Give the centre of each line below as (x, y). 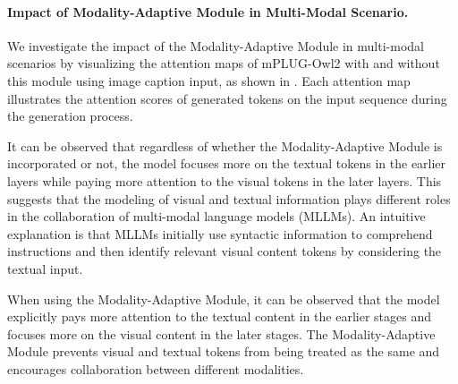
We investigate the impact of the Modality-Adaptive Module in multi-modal (216, 45)
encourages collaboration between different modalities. (156, 368)
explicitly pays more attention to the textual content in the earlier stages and (219, 316)
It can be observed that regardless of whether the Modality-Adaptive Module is (225, 145)
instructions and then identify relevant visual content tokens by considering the (225, 251)
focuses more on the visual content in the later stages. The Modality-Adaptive (221, 333)
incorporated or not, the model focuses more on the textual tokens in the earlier (227, 163)
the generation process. (70, 116)
